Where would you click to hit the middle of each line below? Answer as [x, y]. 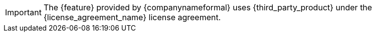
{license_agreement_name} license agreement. [132, 17]
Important [23, 12]
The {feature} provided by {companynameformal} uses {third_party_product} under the [208, 7]
